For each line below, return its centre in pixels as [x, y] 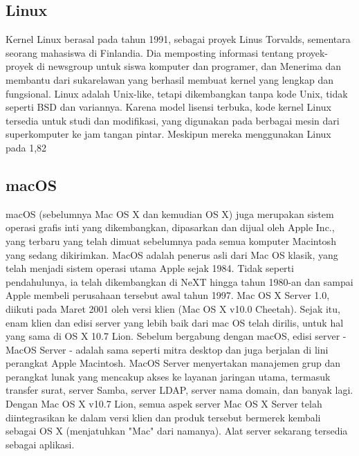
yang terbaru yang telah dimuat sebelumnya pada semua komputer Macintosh [171, 240]
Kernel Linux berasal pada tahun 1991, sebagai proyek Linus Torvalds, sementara [178, 39]
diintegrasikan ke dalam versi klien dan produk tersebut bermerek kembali [163, 417]
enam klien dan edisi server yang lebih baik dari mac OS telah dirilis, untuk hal [175, 322]
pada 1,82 [26, 147]
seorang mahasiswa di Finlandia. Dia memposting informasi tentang [150, 52]
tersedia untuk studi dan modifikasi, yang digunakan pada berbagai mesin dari [173, 120]
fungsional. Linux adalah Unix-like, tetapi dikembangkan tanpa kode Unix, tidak [177, 93]
